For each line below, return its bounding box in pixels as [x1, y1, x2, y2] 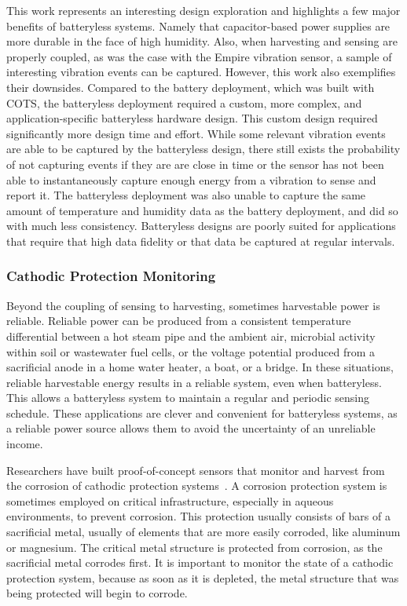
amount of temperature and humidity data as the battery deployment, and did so [6, 202, 398, 218]
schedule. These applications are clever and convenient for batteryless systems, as [6, 404, 398, 421]
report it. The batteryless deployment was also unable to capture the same [6, 187, 366, 203]
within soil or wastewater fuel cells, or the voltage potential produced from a [6, 343, 376, 360]
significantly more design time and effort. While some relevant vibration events [6, 125, 386, 141]
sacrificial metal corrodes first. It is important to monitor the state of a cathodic [6, 554, 394, 571]
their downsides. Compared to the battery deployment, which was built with [6, 78, 375, 95]
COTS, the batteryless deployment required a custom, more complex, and [6, 94, 362, 111]
